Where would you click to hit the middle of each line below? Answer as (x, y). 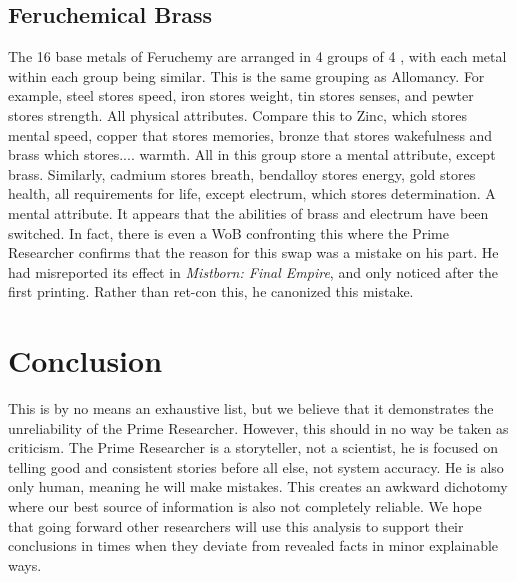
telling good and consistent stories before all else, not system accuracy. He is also (256, 466)
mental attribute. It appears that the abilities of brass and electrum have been (248, 212)
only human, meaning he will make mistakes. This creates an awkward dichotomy (258, 486)
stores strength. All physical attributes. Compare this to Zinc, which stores (237, 114)
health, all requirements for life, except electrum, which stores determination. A (252, 193)
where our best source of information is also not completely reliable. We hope (245, 506)
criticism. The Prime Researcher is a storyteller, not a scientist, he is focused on (253, 447)
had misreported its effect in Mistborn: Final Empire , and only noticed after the (253, 271)
